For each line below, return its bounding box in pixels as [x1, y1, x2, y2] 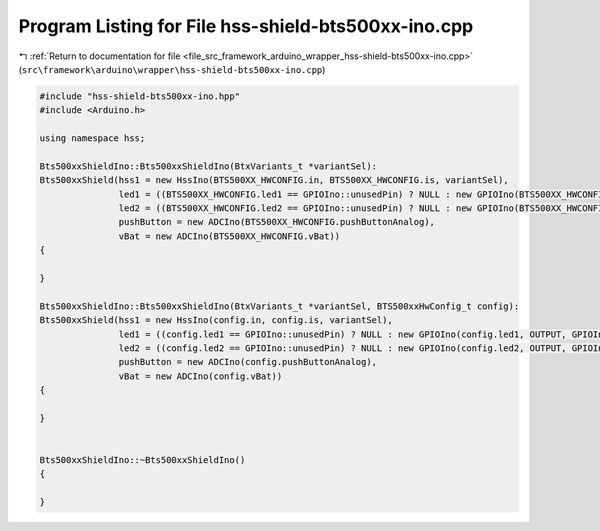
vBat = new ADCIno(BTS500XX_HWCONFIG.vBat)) [118, 230, 341, 242]
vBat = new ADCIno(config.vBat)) [118, 370, 283, 382]
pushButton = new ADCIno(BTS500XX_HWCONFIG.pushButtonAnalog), [118, 216, 435, 228]
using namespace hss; [39, 133, 146, 144]
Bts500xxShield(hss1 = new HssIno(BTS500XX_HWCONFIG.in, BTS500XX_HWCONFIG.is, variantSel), [39, 175, 509, 186]
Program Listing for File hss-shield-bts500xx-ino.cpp [18, 15, 474, 37]
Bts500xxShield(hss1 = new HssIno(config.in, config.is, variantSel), [39, 315, 394, 326]
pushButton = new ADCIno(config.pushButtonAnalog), [118, 356, 378, 368]
